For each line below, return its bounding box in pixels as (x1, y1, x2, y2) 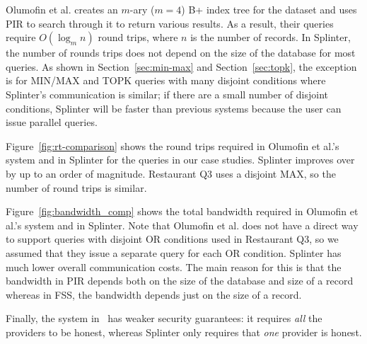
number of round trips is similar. (6, 180, 147, 195)
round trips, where (98, 30, 178, 45)
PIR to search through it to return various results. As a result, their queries (6, 16, 334, 30)
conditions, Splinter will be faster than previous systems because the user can (6, 101, 342, 115)
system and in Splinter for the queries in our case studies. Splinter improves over (6, 152, 355, 167)
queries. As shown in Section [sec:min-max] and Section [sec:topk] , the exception (6, 59, 357, 74)
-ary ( (129, 2, 155, 16)
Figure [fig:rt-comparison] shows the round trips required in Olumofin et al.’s (6, 138, 339, 153)
